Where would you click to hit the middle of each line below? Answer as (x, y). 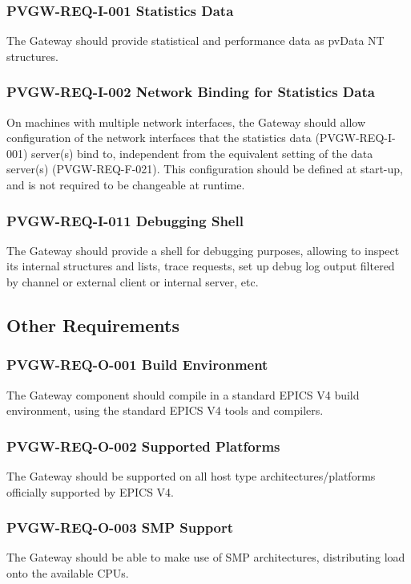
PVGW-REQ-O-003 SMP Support (120, 527)
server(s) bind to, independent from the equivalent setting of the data (202, 153)
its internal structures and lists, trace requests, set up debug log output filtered (201, 266)
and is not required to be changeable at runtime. (126, 185)
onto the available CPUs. (68, 573)
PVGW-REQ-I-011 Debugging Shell (125, 220)
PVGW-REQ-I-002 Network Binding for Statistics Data (191, 92)
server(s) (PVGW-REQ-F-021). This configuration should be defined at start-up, (205, 169)
